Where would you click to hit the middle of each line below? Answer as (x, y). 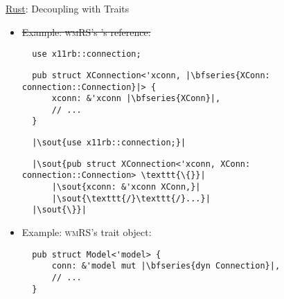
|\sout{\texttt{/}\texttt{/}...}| (131, 198)
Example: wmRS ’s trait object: (87, 232)
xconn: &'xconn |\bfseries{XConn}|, (136, 99)
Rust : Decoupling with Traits (68, 8)
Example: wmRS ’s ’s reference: (86, 31)
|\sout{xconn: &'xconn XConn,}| (126, 187)
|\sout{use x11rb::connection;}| (109, 143)
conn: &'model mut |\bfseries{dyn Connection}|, (166, 266)
